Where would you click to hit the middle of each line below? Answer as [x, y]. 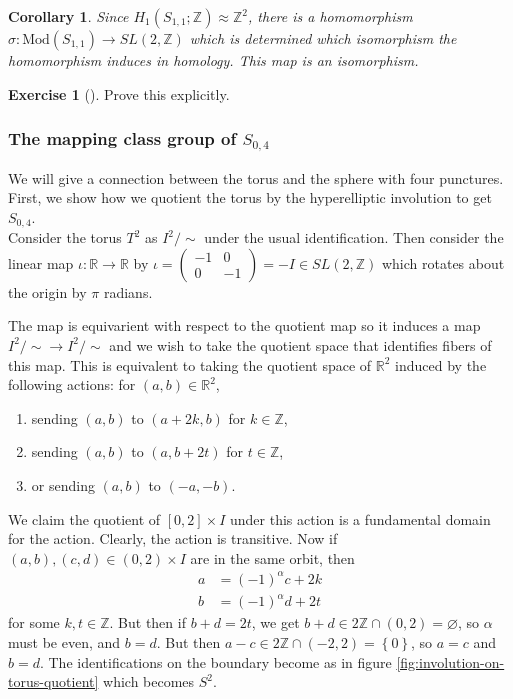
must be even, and [64, 641]
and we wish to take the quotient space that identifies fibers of [300, 344]
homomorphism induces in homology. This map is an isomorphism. [213, 60]
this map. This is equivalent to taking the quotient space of [190, 364]
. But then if [147, 622]
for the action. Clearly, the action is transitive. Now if [173, 538]
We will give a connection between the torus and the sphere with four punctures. [256, 177]
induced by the [441, 364]
